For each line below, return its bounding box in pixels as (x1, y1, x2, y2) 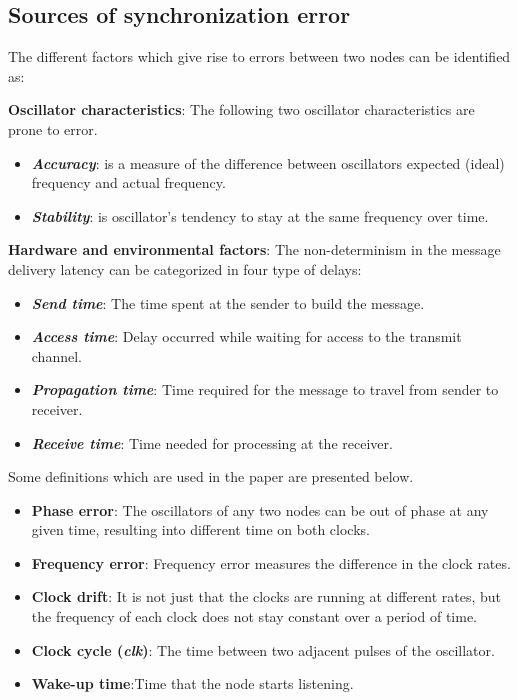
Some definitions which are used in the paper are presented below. (8, 466, 414, 487)
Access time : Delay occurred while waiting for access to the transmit (31, 326, 462, 347)
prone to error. (8, 118, 98, 139)
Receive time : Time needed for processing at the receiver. (31, 432, 393, 453)
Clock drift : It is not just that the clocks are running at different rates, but (31, 586, 502, 607)
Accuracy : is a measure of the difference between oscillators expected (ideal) (31, 152, 505, 173)
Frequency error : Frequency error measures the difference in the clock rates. (31, 552, 511, 573)
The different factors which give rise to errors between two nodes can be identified (8, 46, 511, 67)
